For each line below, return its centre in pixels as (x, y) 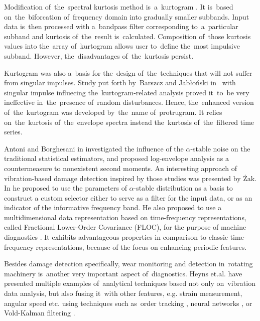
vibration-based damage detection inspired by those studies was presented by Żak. (131, 178)
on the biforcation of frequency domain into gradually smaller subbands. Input (127, 16)
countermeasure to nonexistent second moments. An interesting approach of (121, 168)
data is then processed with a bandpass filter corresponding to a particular (121, 26)
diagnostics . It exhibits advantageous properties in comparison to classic (116, 237)
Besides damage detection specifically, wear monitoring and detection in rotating (128, 264)
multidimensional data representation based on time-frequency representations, (125, 217)
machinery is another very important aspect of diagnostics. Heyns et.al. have (123, 273)
